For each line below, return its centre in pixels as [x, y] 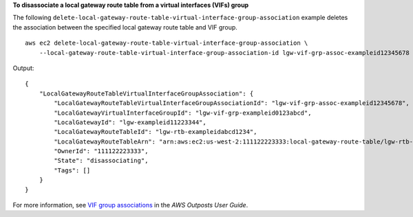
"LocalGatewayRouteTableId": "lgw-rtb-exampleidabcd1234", [156, 132]
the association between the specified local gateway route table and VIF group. [125, 27]
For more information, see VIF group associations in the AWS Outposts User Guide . [130, 205]
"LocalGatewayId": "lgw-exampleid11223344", [130, 122]
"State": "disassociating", [101, 161]
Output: [23, 68]
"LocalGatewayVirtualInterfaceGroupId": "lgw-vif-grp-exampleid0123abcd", [183, 113]
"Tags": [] [72, 170]
